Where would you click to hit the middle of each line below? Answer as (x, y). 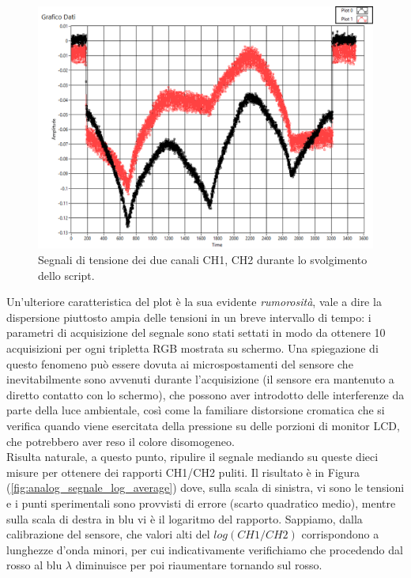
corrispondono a (340, 534)
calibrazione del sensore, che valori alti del (108, 534)
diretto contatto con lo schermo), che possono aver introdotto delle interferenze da (205, 394)
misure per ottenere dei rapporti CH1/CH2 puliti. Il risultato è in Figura (183, 472)
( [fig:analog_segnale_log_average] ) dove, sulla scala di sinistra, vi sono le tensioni (205, 487)
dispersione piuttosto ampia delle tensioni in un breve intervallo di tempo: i (189, 317)
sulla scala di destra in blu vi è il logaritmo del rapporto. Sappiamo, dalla (185, 518)
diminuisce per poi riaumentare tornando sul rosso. (199, 565)
